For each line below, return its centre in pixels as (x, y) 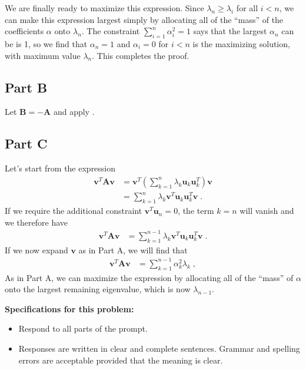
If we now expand (36, 250)
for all (247, 8)
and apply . (74, 112)
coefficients (24, 31)
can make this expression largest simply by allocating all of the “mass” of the (144, 19)
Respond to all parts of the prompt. (83, 328)
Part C (26, 143)
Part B (26, 87)
